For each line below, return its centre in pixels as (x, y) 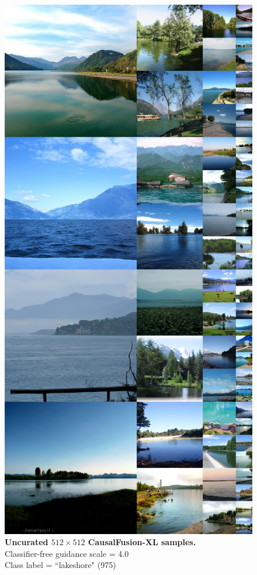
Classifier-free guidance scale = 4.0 (67, 553)
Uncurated (27, 542)
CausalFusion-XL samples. (142, 542)
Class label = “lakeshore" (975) (60, 565)
